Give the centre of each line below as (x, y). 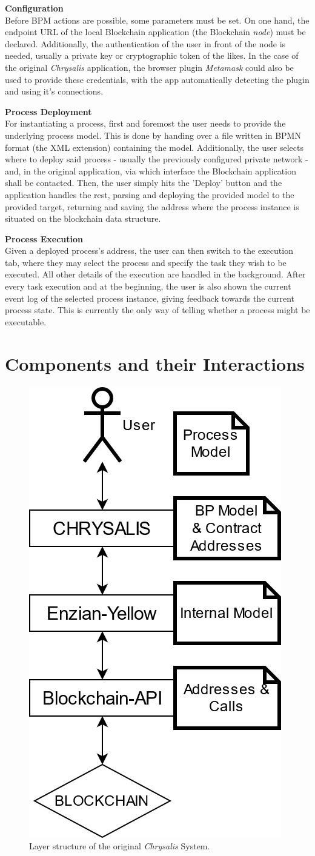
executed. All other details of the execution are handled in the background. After (155, 274)
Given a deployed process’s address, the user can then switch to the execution (149, 250)
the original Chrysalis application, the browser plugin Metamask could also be (149, 67)
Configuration (34, 8)
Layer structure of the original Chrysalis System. (120, 846)
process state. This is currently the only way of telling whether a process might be (157, 310)
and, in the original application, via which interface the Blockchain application (151, 171)
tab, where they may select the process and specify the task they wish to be (146, 262)
